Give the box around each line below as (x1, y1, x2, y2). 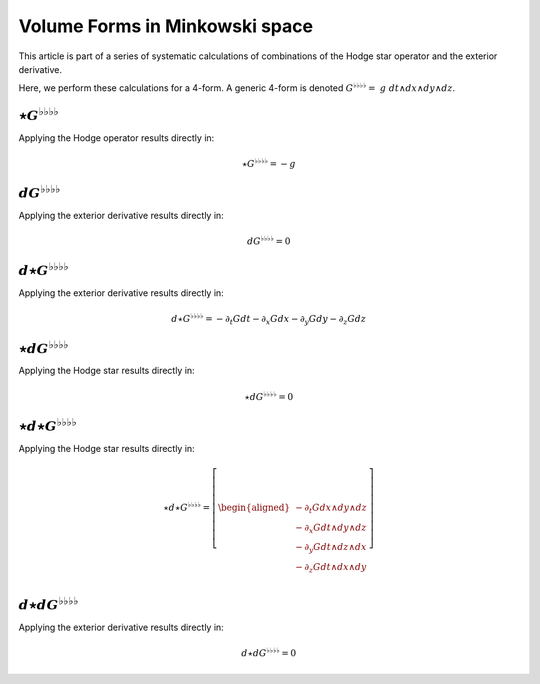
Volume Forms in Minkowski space (18, 15, 314, 37)
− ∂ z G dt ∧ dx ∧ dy (295, 561, 367, 575)
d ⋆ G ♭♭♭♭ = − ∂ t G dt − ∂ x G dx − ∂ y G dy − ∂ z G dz (171, 311, 367, 327)
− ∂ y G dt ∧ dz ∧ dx (295, 541, 367, 555)
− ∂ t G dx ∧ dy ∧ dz (295, 501, 367, 515)
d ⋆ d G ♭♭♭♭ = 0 (241, 646, 297, 659)
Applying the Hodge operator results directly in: (18, 132, 215, 144)
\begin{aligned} (218, 501, 290, 513)
